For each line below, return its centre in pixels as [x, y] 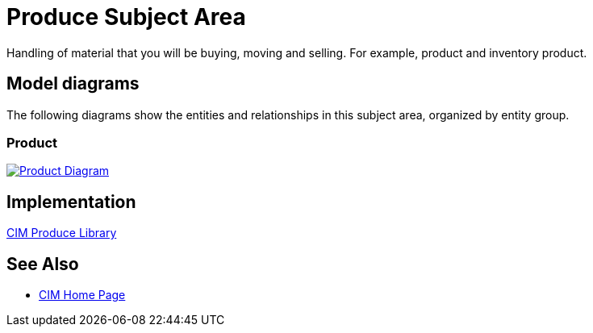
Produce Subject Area [126, 17]
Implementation [71, 202]
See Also [43, 264]
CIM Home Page [82, 295]
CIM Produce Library [62, 233]
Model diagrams [73, 84]
